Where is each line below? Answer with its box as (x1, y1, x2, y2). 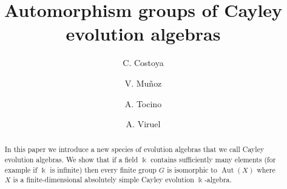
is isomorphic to (167, 164, 217, 174)
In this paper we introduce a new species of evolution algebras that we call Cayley (4, 144, 265, 154)
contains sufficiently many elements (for (150, 154, 276, 165)
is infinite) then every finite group (50, 164, 157, 174)
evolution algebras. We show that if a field (4, 154, 138, 165)
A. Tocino (124, 97, 162, 110)
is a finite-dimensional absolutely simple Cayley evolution (13, 174, 194, 185)
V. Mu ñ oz (124, 76, 162, 89)
